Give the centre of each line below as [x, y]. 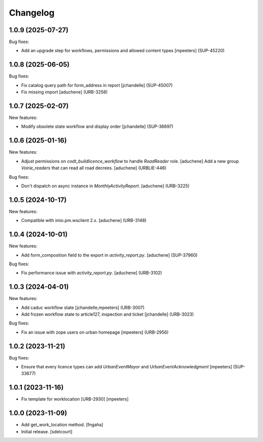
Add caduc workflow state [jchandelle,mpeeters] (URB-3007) [83, 307]
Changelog [32, 13]
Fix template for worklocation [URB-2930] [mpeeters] [75, 399]
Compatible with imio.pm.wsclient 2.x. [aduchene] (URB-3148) [84, 221]
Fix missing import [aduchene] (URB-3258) [65, 92]
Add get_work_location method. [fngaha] [62, 425]
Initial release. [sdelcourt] [47, 431]
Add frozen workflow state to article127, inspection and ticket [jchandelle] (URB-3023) [108, 314]
